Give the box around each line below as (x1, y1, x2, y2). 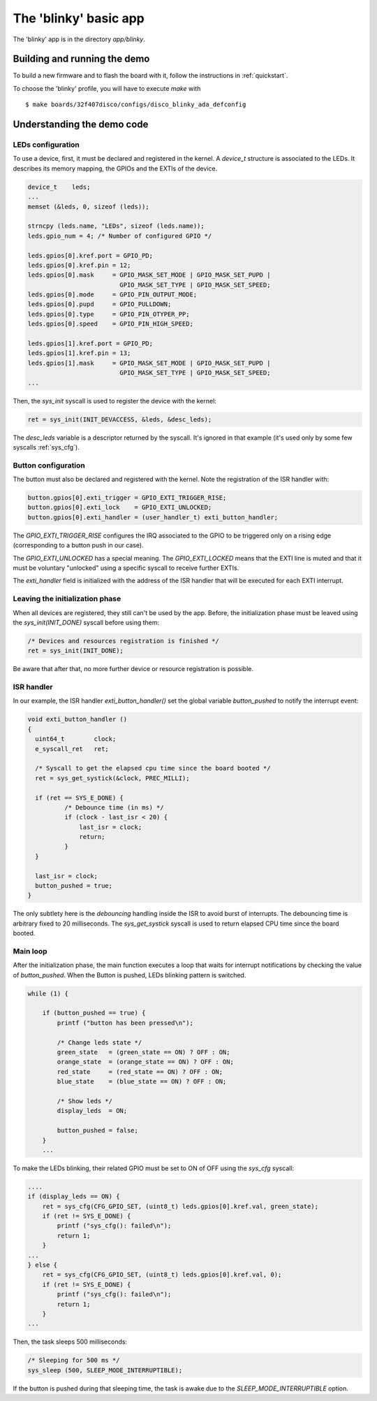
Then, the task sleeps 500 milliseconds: (13, 1337, 128, 1346)
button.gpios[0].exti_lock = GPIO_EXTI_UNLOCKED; (27, 503, 212, 512)
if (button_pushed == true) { (42, 1009, 146, 1017)
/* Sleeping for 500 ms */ (27, 1356, 120, 1365)
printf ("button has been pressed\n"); (57, 1019, 193, 1027)
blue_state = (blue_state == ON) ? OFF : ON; (57, 1077, 227, 1086)
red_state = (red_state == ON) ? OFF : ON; (57, 1068, 223, 1076)
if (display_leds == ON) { (27, 1193, 120, 1200)
